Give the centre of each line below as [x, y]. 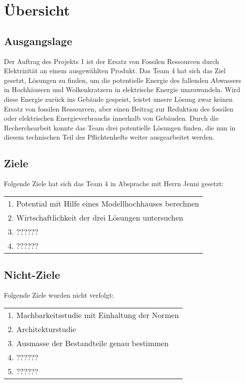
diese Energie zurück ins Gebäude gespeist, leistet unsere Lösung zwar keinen [118, 99]
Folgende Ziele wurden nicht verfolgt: [59, 295]
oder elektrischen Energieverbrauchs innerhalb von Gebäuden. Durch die [111, 118]
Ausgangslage [38, 40]
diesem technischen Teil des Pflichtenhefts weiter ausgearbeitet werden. [109, 137]
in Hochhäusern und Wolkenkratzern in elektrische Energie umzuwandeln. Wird [122, 89]
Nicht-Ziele [32, 275]
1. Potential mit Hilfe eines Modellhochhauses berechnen [104, 203]
